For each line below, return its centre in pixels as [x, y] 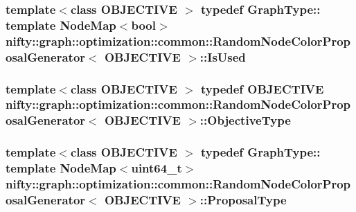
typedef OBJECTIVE [262, 88]
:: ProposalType [243, 199]
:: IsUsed [223, 56]
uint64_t [157, 168]
